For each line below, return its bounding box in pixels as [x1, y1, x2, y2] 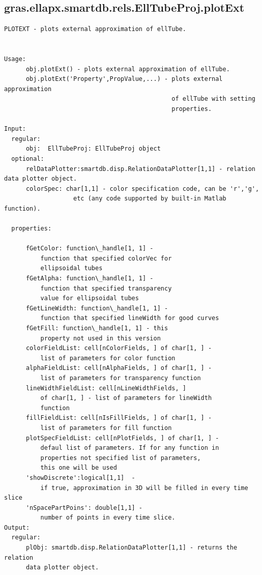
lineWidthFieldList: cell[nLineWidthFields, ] [25, 384, 186, 392]
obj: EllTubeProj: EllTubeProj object [25, 145, 161, 153]
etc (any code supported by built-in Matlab [73, 195, 226, 203]
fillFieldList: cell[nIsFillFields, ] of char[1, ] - [25, 414, 212, 422]
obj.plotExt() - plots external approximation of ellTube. [25, 65, 230, 73]
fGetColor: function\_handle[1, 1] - [25, 245, 154, 252]
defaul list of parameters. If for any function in [40, 444, 219, 452]
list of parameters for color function [40, 354, 176, 362]
